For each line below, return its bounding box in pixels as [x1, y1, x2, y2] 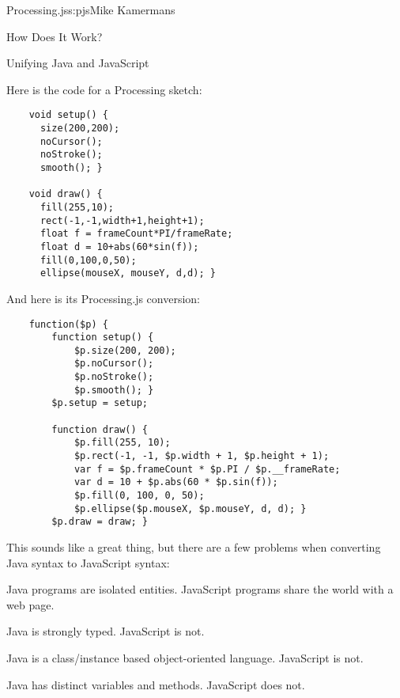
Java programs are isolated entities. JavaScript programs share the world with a [6, 581, 394, 597]
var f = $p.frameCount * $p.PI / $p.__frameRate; [74, 463, 341, 475]
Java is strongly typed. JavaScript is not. [6, 623, 205, 639]
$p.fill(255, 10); [74, 437, 171, 449]
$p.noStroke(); [74, 371, 154, 383]
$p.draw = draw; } [51, 516, 148, 528]
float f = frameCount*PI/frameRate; [40, 228, 233, 240]
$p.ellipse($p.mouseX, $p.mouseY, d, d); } [74, 503, 307, 514]
